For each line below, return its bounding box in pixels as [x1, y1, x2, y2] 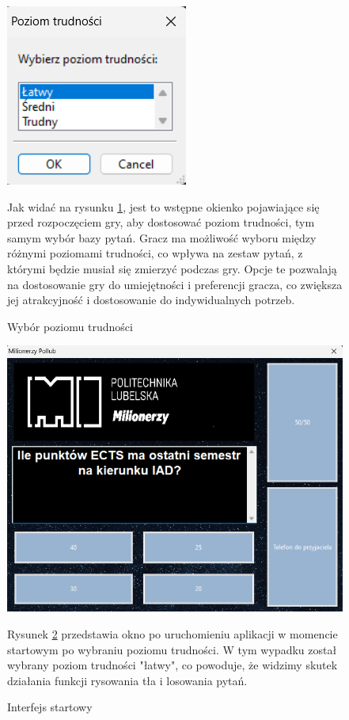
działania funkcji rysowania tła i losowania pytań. [7, 672, 248, 688]
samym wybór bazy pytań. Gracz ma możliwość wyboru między [7, 229, 317, 246]
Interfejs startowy [7, 699, 93, 715]
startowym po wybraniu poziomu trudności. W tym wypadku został [7, 641, 337, 657]
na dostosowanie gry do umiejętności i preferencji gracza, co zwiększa [7, 276, 343, 292]
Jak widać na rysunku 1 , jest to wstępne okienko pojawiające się [7, 198, 320, 215]
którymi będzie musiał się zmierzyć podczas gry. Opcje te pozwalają [7, 260, 337, 276]
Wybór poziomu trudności [7, 318, 133, 334]
